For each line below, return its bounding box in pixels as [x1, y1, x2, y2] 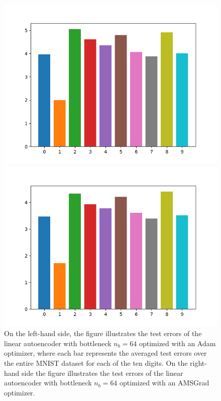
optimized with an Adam [139, 338, 216, 348]
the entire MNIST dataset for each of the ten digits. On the [4, 357, 188, 368]
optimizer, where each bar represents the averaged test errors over [4, 348, 207, 358]
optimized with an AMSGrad [120, 377, 209, 388]
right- [190, 357, 207, 368]
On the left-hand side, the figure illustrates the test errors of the [4, 328, 202, 339]
